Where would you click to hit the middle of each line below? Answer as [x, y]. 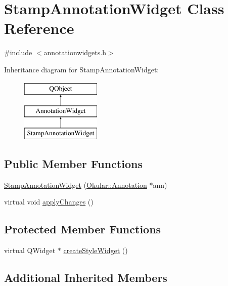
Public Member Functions [73, 163]
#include [18, 52]
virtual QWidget [30, 250]
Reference [39, 28]
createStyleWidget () [96, 250]
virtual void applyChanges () [49, 202]
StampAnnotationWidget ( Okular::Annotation [76, 185]
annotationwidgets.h [75, 52]
